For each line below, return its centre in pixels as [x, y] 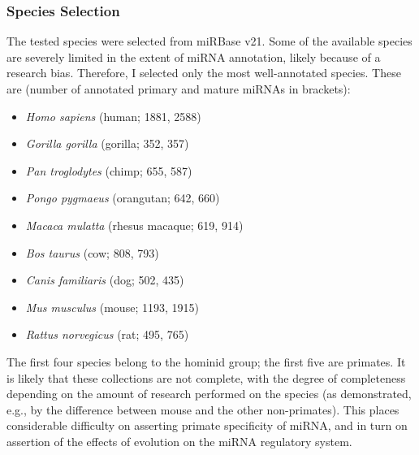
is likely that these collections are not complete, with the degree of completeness [206, 377]
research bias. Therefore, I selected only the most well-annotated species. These [204, 73]
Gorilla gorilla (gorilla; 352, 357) [107, 143]
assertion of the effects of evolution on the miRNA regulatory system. [179, 441]
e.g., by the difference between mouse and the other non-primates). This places [203, 409]
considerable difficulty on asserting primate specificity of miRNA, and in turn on [207, 425]
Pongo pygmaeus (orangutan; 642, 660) [123, 198]
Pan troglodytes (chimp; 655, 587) [109, 170]
